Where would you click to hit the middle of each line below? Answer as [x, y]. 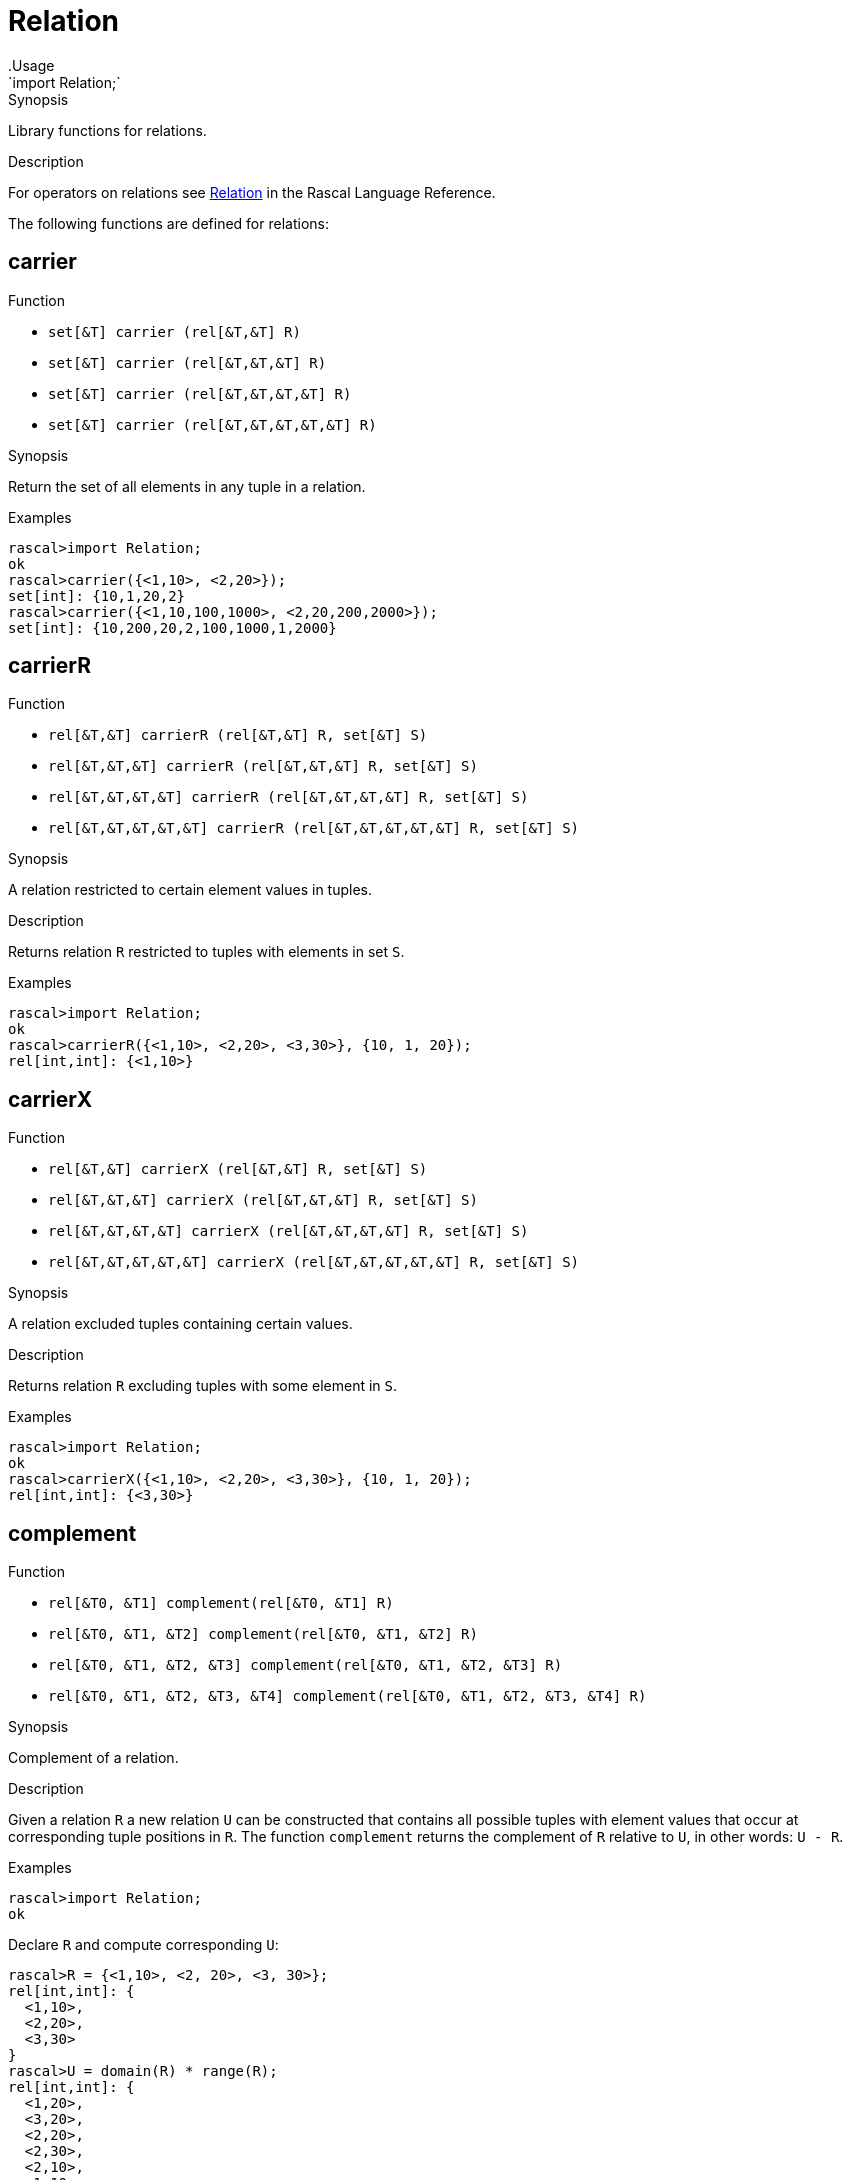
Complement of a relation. [93, 1758]
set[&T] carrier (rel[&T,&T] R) [174, 331]
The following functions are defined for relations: [168, 223]
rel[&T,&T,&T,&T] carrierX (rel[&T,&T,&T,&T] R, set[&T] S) [288, 1231]
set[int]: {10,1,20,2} [97, 595]
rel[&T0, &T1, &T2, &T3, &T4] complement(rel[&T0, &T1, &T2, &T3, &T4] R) [347, 1696]
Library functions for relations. [107, 130]
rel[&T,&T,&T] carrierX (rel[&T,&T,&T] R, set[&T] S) [263, 1200]
